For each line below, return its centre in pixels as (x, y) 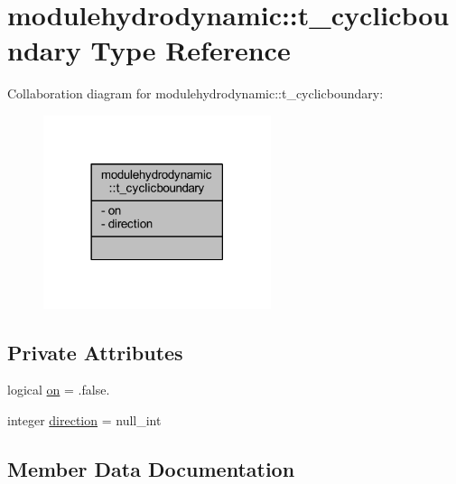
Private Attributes (95, 352)
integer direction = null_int (84, 419)
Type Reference (191, 50)
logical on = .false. (59, 390)
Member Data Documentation (151, 468)
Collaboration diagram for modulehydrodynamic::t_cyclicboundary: (195, 93)
